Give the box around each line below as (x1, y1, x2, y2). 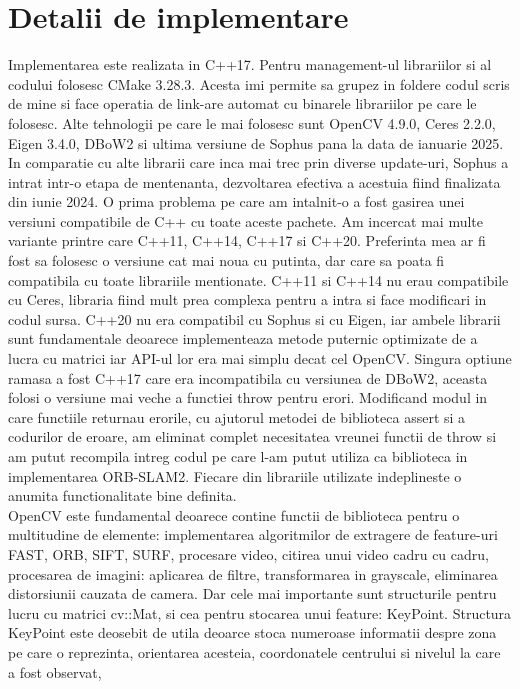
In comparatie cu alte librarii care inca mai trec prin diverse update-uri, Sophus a (8, 152, 509, 173)
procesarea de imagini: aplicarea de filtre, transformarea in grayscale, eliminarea (8, 563, 498, 584)
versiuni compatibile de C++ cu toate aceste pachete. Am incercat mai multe (8, 210, 483, 231)
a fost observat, (8, 661, 102, 682)
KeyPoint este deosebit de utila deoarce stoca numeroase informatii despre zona (8, 622, 497, 643)
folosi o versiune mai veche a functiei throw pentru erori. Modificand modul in (8, 387, 488, 408)
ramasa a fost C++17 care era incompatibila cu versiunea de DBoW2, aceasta (8, 367, 488, 388)
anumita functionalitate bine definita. (8, 485, 237, 506)
